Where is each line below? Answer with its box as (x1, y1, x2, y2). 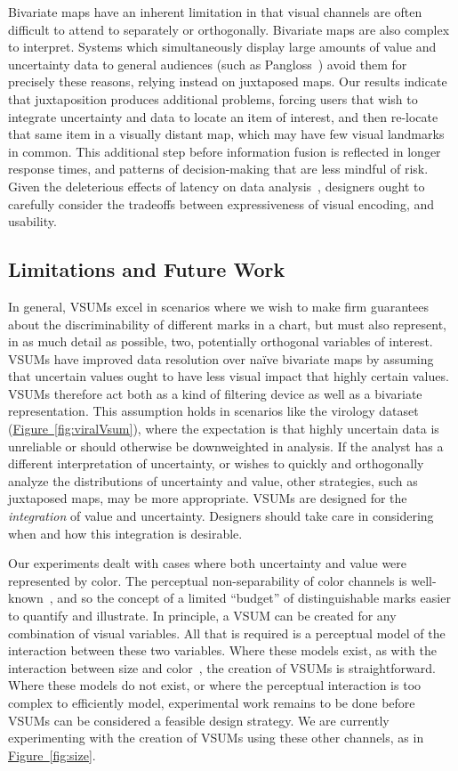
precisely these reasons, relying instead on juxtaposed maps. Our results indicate (8, 72, 447, 91)
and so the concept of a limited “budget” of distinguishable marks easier (57, 588, 451, 607)
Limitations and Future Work (8, 256, 285, 283)
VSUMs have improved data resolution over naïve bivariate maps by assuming (8, 349, 434, 368)
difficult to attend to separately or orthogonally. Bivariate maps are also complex (8, 20, 450, 38)
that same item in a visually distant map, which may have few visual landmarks (8, 125, 445, 143)
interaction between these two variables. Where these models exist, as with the (8, 641, 437, 660)
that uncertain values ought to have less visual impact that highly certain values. (8, 367, 449, 385)
